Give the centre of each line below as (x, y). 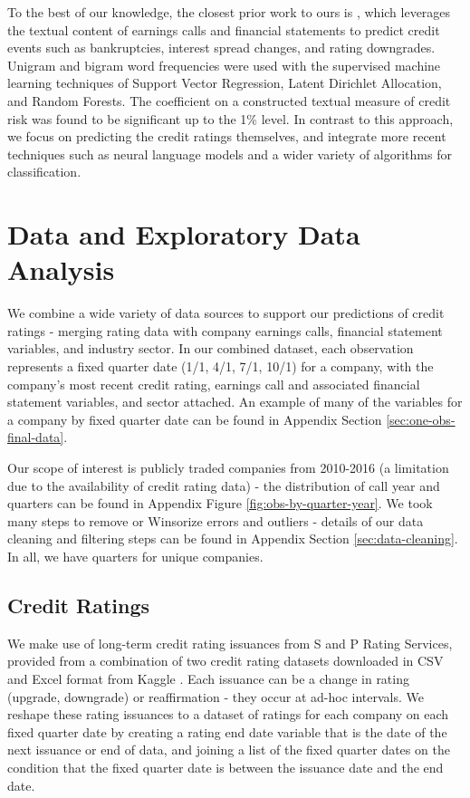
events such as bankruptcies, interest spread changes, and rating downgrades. (221, 48)
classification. (44, 172)
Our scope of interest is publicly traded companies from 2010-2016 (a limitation (228, 467)
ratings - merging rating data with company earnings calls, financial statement (225, 330)
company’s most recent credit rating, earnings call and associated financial (214, 384)
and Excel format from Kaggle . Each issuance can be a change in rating (208, 678)
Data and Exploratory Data (184, 234)
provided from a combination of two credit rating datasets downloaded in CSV (225, 661)
